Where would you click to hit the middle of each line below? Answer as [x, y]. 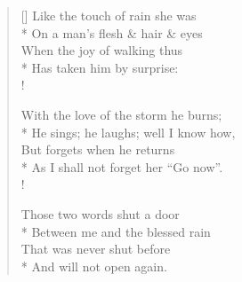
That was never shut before [96, 249]
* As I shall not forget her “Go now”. [122, 166]
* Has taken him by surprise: [100, 67]
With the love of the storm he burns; [121, 114]
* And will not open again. [94, 266]
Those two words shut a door [100, 213]
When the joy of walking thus [102, 50]
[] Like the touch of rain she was [109, 15]
